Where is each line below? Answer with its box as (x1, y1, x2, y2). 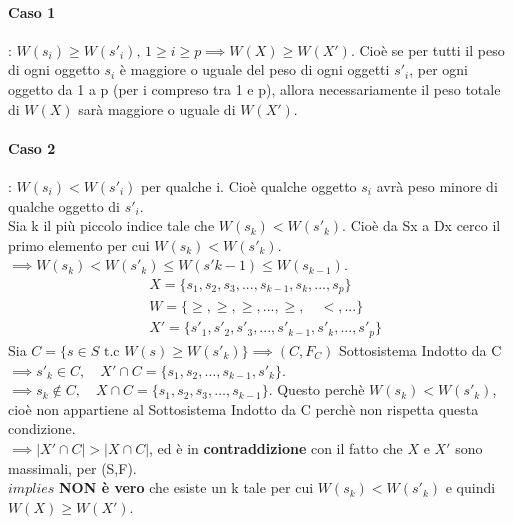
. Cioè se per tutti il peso (350, 39, 505, 60)
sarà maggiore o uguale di (78, 98, 236, 119)
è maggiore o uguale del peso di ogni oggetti (119, 59, 390, 80)
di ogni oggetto (8, 59, 100, 80)
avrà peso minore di (376, 175, 498, 196)
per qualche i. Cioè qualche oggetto (141, 175, 357, 196)
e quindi (445, 477, 496, 498)
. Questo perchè (268, 379, 365, 400)
